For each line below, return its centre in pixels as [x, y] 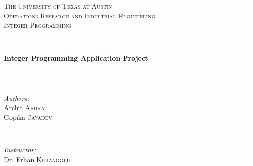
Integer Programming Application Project [76, 58]
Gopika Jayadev [28, 117]
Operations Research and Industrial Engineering [80, 15]
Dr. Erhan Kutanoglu [37, 159]
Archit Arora [24, 108]
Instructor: [20, 149]
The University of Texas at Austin [58, 6]
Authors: [17, 98]
